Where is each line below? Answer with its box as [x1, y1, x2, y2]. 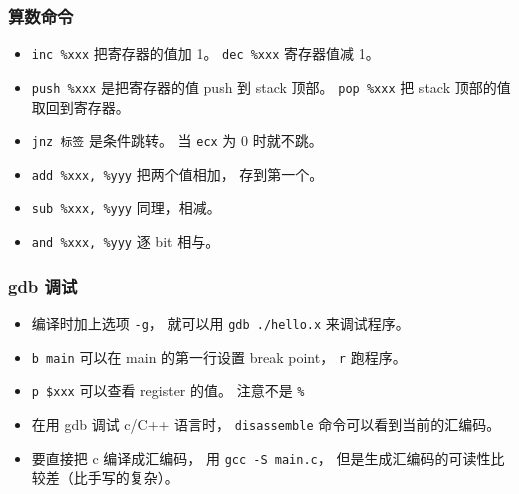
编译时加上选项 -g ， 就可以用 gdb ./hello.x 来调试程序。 [31, 312, 410, 333]
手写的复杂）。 [87, 467, 179, 488]
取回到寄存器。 [31, 96, 130, 117]
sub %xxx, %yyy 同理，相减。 [31, 197, 221, 218]
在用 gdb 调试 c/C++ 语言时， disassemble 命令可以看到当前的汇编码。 [31, 413, 501, 434]
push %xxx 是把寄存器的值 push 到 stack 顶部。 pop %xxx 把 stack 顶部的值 [31, 76, 511, 97]
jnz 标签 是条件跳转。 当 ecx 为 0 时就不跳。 [31, 130, 323, 151]
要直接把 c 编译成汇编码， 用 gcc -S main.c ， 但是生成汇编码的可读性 [31, 447, 491, 468]
